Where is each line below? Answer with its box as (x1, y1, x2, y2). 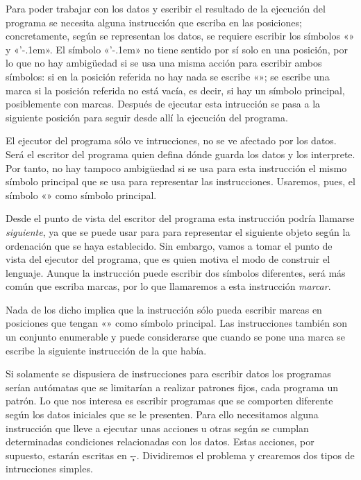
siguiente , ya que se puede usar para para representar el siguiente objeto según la (6, 224, 351, 239)
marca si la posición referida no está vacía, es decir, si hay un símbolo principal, (6, 83, 345, 97)
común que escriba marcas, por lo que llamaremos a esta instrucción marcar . (6, 279, 331, 293)
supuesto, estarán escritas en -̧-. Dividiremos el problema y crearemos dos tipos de (6, 447, 355, 462)
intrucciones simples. (6, 461, 93, 476)
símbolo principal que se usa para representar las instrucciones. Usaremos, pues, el (6, 174, 355, 189)
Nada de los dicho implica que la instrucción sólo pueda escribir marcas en (6, 302, 322, 316)
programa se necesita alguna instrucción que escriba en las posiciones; (6, 15, 302, 29)
